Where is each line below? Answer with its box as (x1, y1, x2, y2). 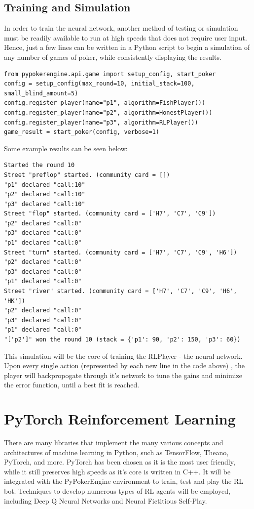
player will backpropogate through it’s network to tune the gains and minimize (4, 370, 242, 380)
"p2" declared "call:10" (4, 191, 85, 198)
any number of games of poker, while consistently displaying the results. (4, 51, 221, 62)
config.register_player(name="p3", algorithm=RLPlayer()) (4, 119, 198, 126)
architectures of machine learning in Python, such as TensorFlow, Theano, (4, 447, 229, 457)
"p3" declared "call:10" (4, 200, 85, 208)
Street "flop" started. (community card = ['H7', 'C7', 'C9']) (4, 210, 216, 217)
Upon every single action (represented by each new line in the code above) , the (4, 360, 245, 371)
